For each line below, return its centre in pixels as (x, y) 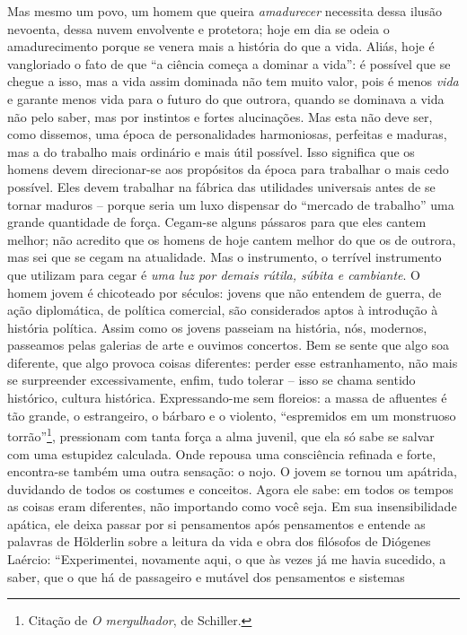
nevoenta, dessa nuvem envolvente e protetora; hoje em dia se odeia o (198, 28)
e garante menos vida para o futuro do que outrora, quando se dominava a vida (226, 98)
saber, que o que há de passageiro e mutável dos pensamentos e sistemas (206, 576)
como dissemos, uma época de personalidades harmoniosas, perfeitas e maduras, (227, 134)
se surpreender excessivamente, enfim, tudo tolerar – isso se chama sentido (211, 380)
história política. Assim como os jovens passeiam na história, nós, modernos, (217, 327)
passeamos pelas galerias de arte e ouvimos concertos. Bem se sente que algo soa (229, 345)
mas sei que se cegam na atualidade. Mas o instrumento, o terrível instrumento (225, 257)
